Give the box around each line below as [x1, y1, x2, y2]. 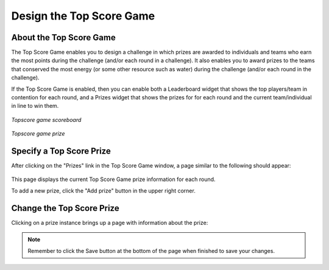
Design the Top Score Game [11, 9, 155, 23]
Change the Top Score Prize [11, 203, 119, 213]
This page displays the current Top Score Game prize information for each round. [11, 176, 216, 183]
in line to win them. [11, 102, 59, 110]
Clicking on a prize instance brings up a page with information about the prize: [11, 219, 208, 226]
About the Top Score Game [11, 32, 116, 43]
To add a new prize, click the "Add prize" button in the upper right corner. [11, 187, 196, 194]
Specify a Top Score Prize [11, 146, 111, 156]
